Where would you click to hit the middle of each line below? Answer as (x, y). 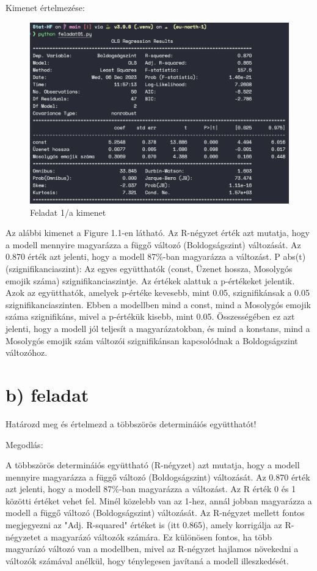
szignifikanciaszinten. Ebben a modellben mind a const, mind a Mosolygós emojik (158, 304)
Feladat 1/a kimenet (68, 212)
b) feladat (47, 394)
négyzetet (23, 536)
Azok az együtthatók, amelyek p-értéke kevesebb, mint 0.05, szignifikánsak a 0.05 (158, 293)
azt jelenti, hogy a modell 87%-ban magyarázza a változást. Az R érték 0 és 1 (151, 489)
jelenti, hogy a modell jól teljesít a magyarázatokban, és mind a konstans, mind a (158, 328)
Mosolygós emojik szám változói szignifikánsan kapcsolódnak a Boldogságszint (152, 340)
